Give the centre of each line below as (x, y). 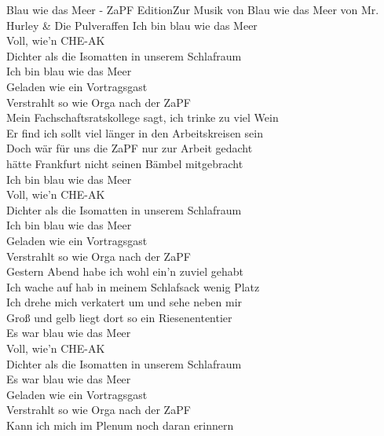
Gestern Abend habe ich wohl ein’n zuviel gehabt (125, 271)
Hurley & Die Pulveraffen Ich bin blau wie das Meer (132, 25)
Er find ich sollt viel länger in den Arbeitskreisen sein (135, 132)
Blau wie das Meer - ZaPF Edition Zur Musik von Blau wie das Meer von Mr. (193, 9)
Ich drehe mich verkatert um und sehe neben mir (124, 302)
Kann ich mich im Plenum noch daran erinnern (120, 425)
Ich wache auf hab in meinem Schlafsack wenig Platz (133, 286)
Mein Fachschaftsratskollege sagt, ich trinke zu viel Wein (143, 117)
